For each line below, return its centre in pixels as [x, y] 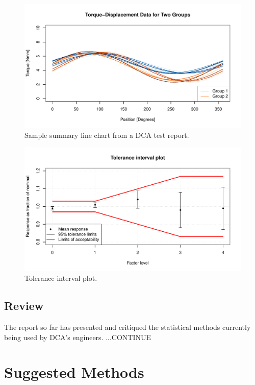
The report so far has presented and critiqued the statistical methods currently [127, 327]
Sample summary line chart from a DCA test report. [107, 135]
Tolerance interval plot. [61, 278]
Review [24, 306]
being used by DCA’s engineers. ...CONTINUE [78, 337]
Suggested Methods [74, 372]
